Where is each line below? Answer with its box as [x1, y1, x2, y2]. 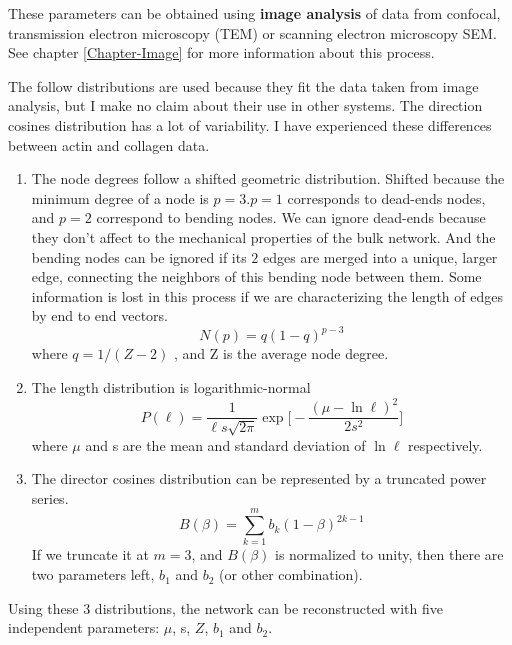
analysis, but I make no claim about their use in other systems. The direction [8, 95, 483, 116]
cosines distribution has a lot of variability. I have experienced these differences [8, 114, 492, 135]
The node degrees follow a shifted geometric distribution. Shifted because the [31, 168, 505, 189]
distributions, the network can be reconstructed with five [94, 597, 443, 618]
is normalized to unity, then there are [275, 544, 504, 565]
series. [31, 487, 69, 508]
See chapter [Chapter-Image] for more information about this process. [8, 42, 435, 63]
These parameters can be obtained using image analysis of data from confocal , [8, 3, 501, 23]
